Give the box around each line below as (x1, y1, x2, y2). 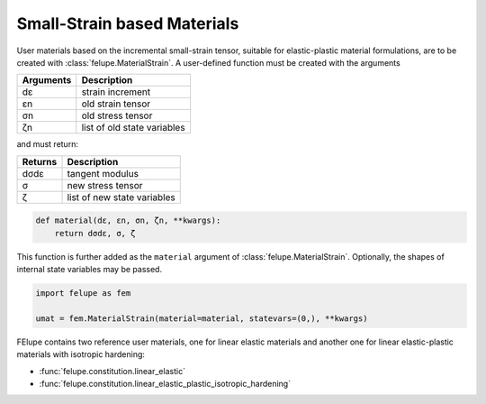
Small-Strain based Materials (16, 14, 239, 33)
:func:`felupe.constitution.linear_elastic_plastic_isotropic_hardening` (39, 379, 292, 389)
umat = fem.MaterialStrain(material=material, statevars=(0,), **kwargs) (35, 313, 368, 324)
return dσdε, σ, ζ (54, 228, 136, 238)
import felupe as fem (35, 289, 131, 298)
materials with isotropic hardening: (16, 349, 146, 360)
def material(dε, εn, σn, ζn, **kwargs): (35, 216, 221, 225)
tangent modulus (67, 167, 139, 179)
